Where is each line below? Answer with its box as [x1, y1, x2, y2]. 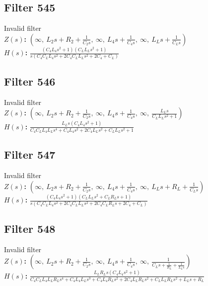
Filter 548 [4, 220, 56, 236]
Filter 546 [4, 73, 56, 89]
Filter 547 [4, 147, 56, 162]
